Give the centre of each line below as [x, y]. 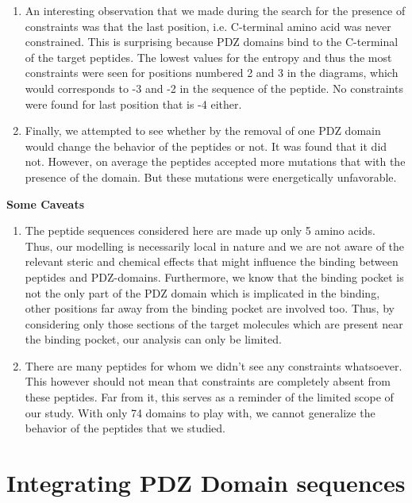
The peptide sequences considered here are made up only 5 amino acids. [200, 230]
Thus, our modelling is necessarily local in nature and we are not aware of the [215, 246]
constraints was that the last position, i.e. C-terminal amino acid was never [208, 26]
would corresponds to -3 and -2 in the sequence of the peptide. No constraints [214, 88]
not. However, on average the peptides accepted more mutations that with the [215, 161]
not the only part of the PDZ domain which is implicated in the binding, [202, 292]
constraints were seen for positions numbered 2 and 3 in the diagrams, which [212, 73]
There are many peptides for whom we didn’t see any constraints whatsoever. [214, 365]
